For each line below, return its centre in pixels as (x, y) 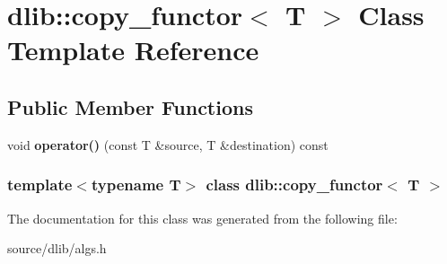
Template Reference (133, 50)
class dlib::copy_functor (294, 185)
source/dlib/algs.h (57, 248)
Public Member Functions (130, 106)
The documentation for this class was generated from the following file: (202, 218)
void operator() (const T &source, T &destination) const (168, 144)
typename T (136, 185)
